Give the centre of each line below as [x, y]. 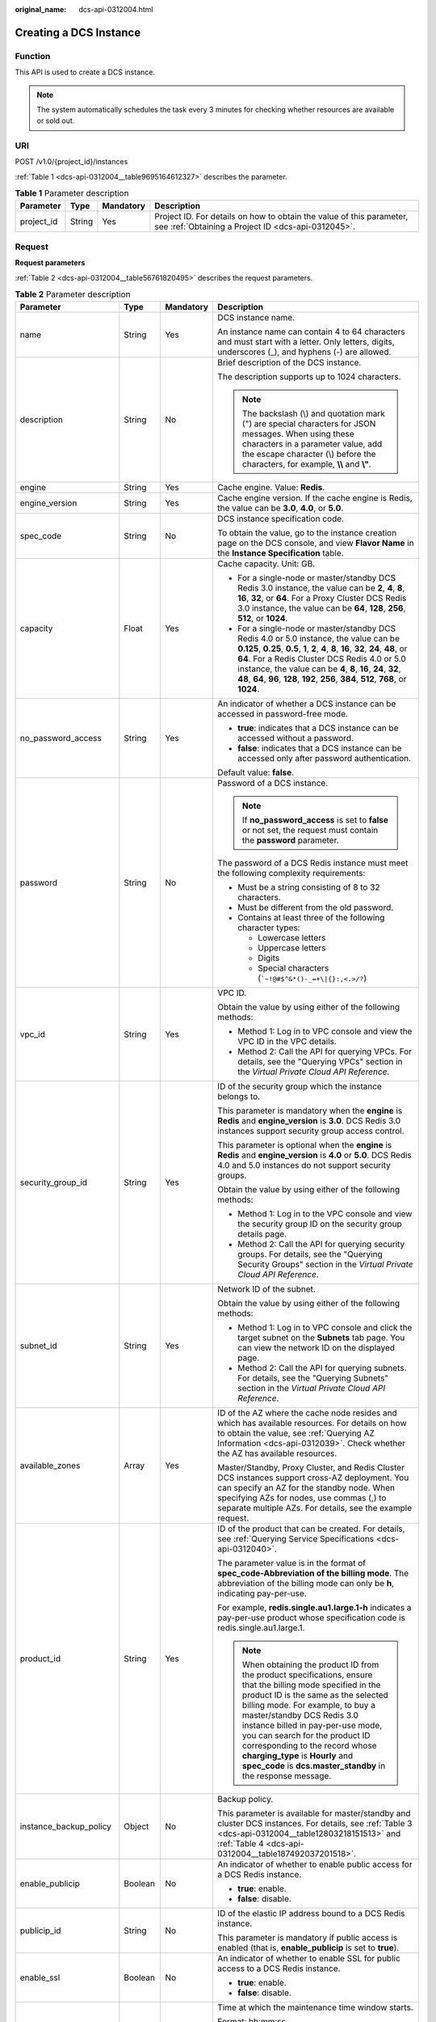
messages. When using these [298, 434]
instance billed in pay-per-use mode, [312, 1725]
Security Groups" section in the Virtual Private [325, 1264]
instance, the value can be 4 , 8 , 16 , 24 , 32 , [319, 669]
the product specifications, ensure [308, 1674]
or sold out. [56, 121]
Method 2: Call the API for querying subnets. [322, 1368]
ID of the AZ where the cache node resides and [307, 1413]
